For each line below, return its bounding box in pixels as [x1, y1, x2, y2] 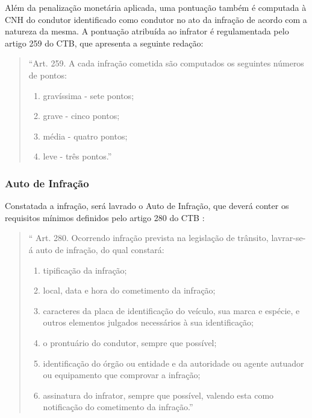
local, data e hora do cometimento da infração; [43, 284, 216, 297]
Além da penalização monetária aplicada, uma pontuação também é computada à [5, 1, 307, 13]
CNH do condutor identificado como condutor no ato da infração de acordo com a [5, 13, 307, 25]
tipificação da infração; [43, 263, 127, 276]
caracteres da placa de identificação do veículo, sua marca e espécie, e [43, 304, 300, 317]
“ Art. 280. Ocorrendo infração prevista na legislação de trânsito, [28, 231, 269, 244]
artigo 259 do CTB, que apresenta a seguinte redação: [5, 36, 204, 49]
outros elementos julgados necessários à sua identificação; [43, 316, 254, 329]
